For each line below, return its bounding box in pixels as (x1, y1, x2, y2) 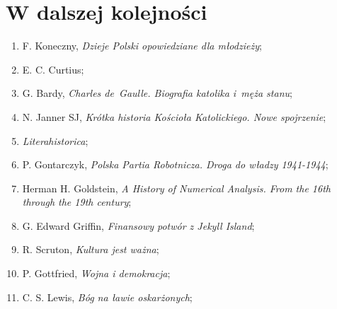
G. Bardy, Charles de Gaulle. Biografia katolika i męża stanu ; (22, 86, 292, 100)
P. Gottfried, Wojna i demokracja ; (22, 266, 171, 281)
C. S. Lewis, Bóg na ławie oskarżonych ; (22, 289, 193, 304)
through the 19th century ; (22, 194, 132, 209)
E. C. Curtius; (22, 62, 84, 76)
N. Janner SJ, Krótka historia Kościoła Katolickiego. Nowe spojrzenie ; (22, 109, 326, 124)
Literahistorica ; (22, 133, 88, 148)
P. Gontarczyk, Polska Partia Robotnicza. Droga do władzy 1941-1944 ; (22, 157, 329, 172)
